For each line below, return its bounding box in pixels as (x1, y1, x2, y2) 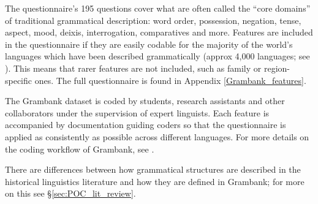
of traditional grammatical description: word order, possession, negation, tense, (5, 13, 301, 26)
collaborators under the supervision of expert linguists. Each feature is (5, 106, 270, 119)
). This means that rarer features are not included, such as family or (5, 61, 262, 74)
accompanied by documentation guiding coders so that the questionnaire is (5, 118, 286, 131)
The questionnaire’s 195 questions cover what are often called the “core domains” (5, 2, 311, 14)
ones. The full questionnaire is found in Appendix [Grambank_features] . (34, 74, 306, 86)
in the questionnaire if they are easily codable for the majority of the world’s (5, 37, 293, 50)
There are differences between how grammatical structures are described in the (5, 163, 301, 176)
